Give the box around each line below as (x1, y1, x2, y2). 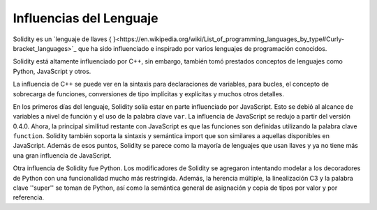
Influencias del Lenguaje (13, 10, 158, 26)
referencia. (13, 193, 45, 202)
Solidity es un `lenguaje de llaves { (13, 35, 112, 43)
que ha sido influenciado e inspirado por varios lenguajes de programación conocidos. (77, 44, 327, 52)
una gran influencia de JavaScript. (13, 151, 112, 160)
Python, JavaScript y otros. (13, 67, 91, 75)
